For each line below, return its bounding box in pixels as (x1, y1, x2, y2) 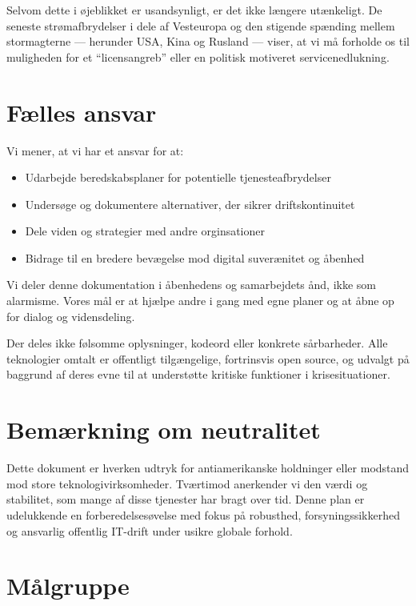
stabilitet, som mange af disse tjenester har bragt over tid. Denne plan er (6, 491, 365, 508)
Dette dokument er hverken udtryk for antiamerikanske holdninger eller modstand (6, 460, 410, 476)
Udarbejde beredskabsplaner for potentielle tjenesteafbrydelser (25, 169, 331, 186)
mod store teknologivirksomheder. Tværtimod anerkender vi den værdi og (6, 475, 368, 492)
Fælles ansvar (6, 95, 157, 128)
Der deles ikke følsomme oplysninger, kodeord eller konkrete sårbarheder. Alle (6, 335, 388, 351)
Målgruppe (6, 569, 130, 602)
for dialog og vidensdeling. (6, 307, 135, 324)
